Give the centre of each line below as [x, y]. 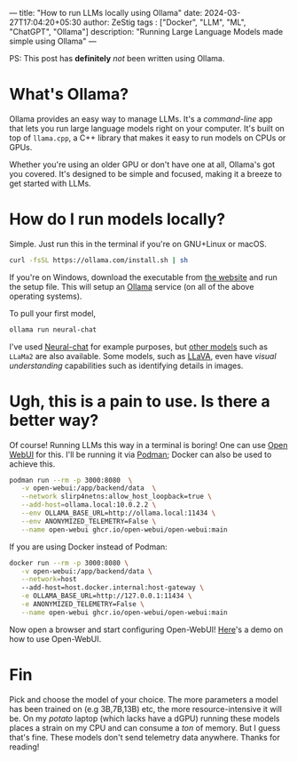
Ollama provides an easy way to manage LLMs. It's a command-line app [141, 118]
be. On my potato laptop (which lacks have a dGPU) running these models [145, 718]
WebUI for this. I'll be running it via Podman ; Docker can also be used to [141, 454]
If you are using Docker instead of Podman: [89, 547]
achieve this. [32, 464]
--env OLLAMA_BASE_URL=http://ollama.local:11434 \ [118, 513]
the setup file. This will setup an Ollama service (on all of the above [132, 286]
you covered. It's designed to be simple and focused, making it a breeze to [145, 173]
